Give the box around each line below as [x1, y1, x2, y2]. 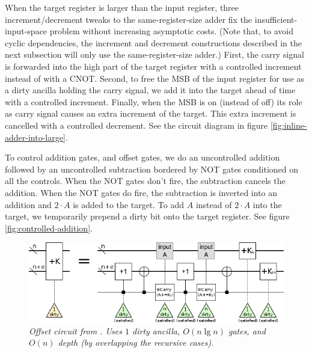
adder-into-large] [5, 130, 66, 143]
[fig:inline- [270, 118, 307, 131]
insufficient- [254, 13, 298, 25]
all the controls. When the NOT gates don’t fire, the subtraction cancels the [5, 174, 286, 187]
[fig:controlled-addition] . [5, 221, 93, 234]
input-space [5, 25, 47, 37]
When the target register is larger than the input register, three [5, 1, 239, 13]
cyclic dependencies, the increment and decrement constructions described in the [5, 36, 302, 49]
